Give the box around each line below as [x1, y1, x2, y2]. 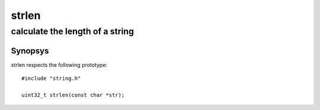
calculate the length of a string [11, 26, 135, 37]
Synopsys [11, 46, 49, 56]
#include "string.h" [21, 75, 81, 82]
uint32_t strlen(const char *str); [21, 92, 125, 98]
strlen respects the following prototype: [11, 61, 108, 68]
